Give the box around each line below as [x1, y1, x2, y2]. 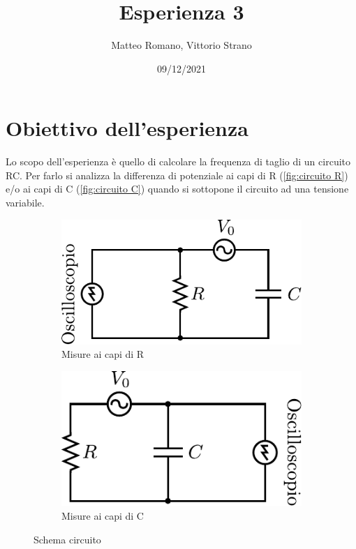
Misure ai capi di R [61, 347, 144, 361]
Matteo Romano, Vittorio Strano [111, 38, 252, 52]
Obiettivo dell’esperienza [6, 114, 249, 142]
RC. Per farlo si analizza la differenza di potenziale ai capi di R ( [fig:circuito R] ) [6, 167, 348, 182]
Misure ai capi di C [61, 509, 144, 523]
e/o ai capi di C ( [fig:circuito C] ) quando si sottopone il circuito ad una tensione [6, 181, 349, 196]
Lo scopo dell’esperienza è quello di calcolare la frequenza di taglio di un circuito [6, 154, 351, 169]
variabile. [6, 195, 45, 210]
